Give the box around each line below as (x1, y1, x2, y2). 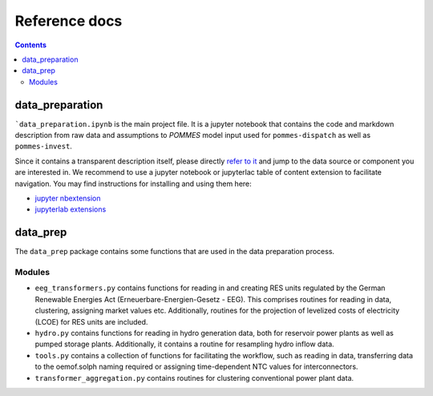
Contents (14, 40, 47, 50)
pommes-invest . (14, 141, 72, 152)
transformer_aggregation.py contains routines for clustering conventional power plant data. (34, 373, 354, 382)
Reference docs (14, 12, 123, 30)
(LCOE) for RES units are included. (34, 317, 148, 326)
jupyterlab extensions (34, 204, 107, 214)
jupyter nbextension (34, 193, 101, 203)
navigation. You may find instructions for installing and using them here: (14, 179, 252, 188)
